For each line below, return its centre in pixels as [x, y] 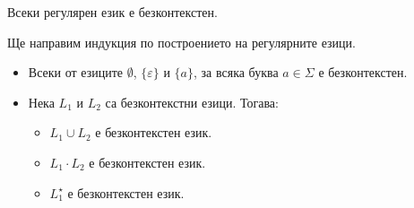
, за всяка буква [236, 72]
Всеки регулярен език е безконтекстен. [112, 12]
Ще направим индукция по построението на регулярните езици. [181, 42]
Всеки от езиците [76, 72]
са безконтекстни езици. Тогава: [192, 102]
